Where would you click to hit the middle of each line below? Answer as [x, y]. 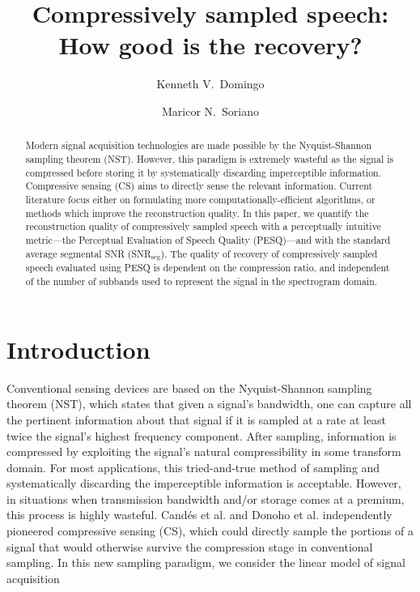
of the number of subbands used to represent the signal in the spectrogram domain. [202, 281]
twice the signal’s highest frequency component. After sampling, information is [202, 435]
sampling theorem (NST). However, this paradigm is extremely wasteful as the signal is [210, 158]
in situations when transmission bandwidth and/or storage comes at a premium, [206, 498]
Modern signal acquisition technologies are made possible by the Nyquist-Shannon [199, 145]
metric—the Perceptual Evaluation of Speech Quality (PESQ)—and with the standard [208, 239]
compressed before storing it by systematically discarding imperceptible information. [204, 172]
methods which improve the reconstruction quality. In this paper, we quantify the [197, 213]
